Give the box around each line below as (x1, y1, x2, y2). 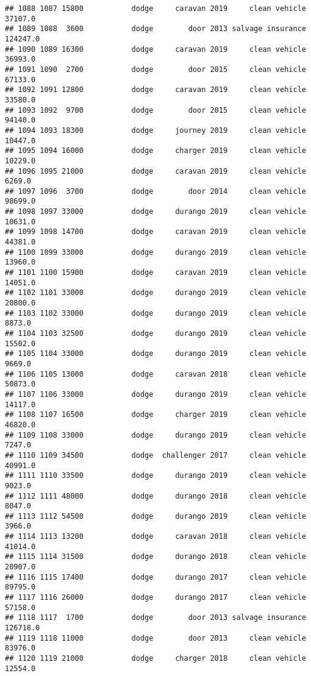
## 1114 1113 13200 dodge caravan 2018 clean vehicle (5, 532, 306, 541)
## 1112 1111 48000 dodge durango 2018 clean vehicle (5, 491, 306, 500)
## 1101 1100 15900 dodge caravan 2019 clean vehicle (5, 268, 306, 277)
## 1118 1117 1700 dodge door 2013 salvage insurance (5, 613, 306, 622)
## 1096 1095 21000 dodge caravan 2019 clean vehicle (5, 166, 306, 176)
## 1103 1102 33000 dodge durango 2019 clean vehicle (5, 308, 306, 318)
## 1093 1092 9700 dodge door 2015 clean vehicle (5, 105, 306, 115)
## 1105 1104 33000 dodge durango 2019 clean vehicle (5, 349, 306, 358)
